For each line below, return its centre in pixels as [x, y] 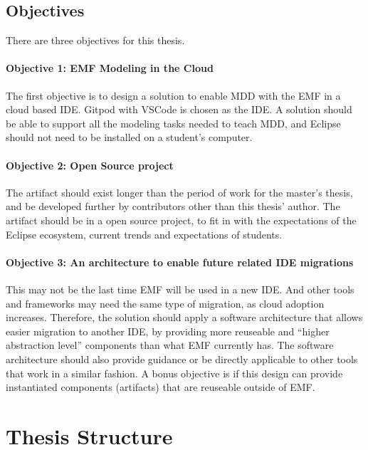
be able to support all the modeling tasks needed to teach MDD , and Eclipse [173, 123]
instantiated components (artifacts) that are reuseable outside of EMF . [161, 387]
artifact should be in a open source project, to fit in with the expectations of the [181, 220]
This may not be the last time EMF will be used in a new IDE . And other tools [180, 289]
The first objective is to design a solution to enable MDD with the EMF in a [173, 95]
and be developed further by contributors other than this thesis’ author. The [173, 206]
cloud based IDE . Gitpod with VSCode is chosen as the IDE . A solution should [179, 109]
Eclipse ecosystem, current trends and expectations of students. [144, 234]
